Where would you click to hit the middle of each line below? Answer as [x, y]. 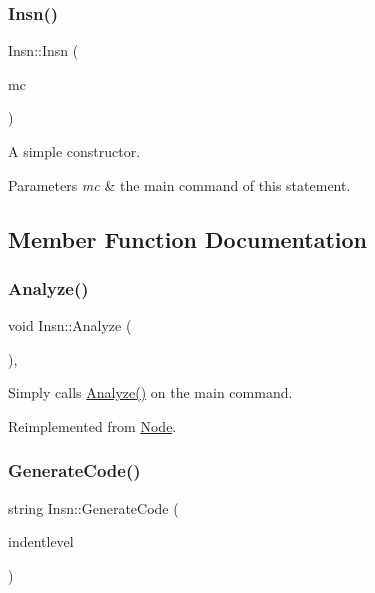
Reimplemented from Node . [92, 425]
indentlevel [41, 541]
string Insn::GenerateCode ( [93, 507]
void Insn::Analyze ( [70, 325]
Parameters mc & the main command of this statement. [179, 184]
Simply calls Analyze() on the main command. [150, 392]
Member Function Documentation [188, 238]
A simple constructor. [74, 151]
